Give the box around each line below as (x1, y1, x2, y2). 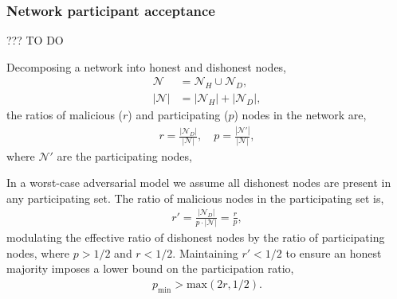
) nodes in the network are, (234, 107, 367, 123)
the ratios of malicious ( (6, 107, 124, 123)
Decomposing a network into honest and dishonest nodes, (6, 58, 287, 75)
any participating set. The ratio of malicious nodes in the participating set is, (6, 189, 384, 206)
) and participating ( (128, 107, 229, 123)
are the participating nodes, (57, 147, 192, 164)
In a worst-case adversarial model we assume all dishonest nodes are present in (6, 174, 391, 191)
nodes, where (6, 244, 70, 261)
